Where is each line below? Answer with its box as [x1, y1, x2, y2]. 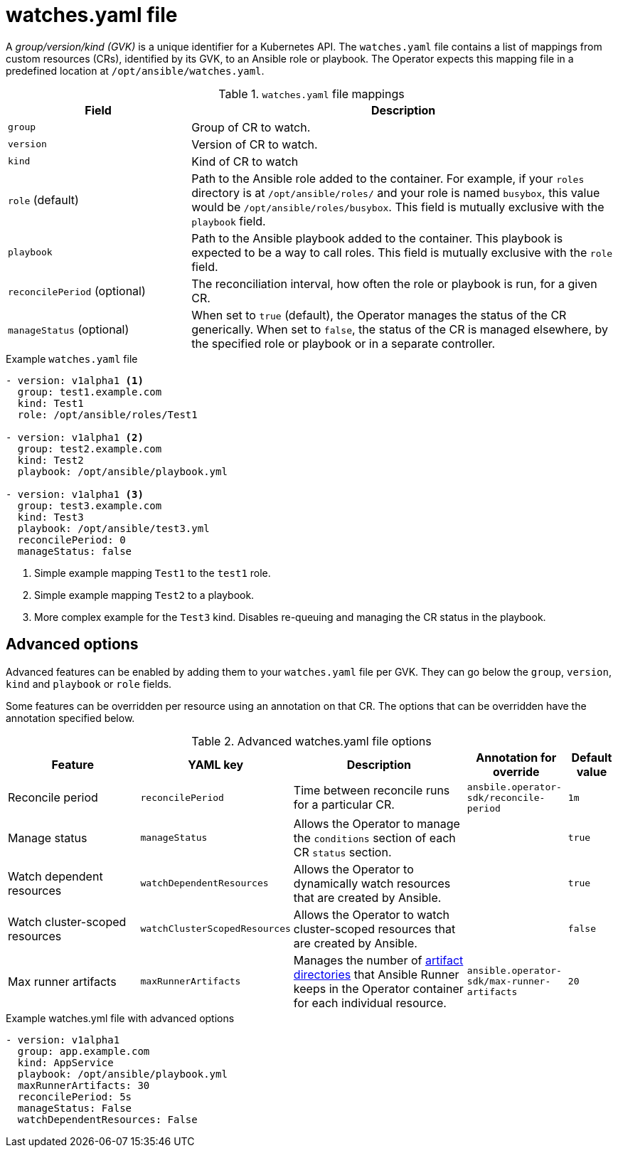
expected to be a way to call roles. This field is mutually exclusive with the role [191, 245, 613, 260]
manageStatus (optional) [8, 322, 129, 336]
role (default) [8, 192, 79, 207]
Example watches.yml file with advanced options [6, 1011, 235, 1024]
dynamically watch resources [293, 876, 451, 891]
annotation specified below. [6, 711, 135, 724]
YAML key [188, 757, 244, 772]
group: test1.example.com [17, 386, 162, 398]
